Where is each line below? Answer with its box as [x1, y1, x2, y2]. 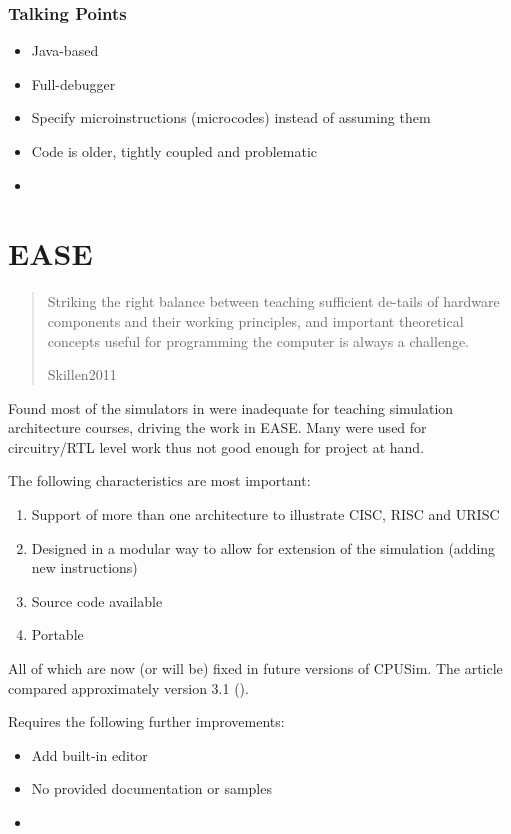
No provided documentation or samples [31, 778, 272, 799]
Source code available [31, 590, 163, 611]
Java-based [31, 40, 99, 61]
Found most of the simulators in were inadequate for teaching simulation [8, 397, 454, 418]
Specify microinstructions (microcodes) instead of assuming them [31, 107, 431, 128]
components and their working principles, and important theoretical [47, 310, 464, 331]
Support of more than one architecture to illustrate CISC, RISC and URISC [31, 504, 500, 525]
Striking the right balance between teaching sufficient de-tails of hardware [47, 291, 500, 312]
